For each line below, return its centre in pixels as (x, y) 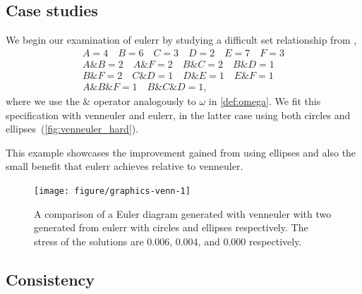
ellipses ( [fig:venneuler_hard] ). (72, 129)
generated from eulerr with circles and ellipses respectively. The (171, 227)
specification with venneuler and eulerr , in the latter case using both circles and (178, 115)
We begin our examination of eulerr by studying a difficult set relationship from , (181, 40)
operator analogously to (145, 100)
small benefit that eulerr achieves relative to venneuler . (125, 166)
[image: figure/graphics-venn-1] (112, 191)
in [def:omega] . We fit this (265, 100)
